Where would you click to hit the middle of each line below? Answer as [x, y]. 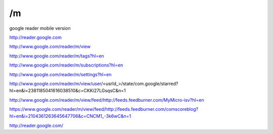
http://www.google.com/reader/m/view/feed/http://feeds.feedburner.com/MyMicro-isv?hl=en [107, 100]
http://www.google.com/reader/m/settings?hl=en [60, 74]
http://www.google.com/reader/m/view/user [55, 84]
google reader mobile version [40, 28]
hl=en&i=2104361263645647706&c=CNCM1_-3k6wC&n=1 [70, 116]
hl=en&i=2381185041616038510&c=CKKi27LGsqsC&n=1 [67, 91]
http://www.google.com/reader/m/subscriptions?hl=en [66, 65]
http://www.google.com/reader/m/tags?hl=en [57, 56]
